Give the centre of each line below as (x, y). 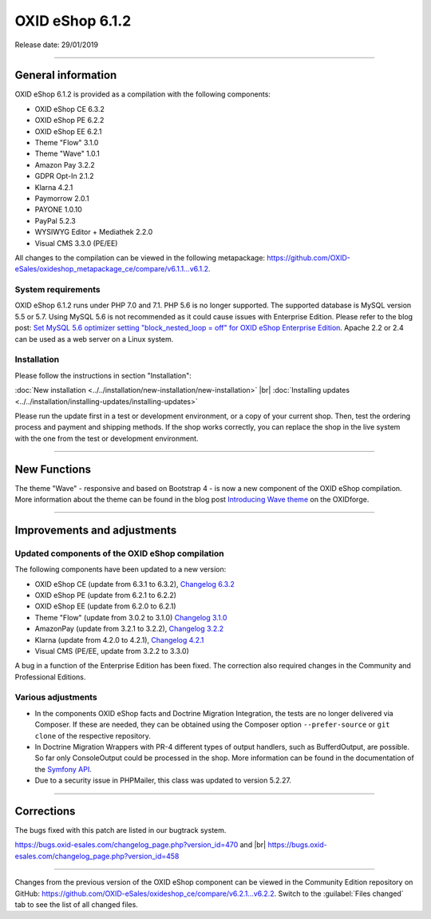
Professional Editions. (50, 677)
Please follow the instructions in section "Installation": (103, 375)
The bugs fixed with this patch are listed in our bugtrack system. (121, 830)
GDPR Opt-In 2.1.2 (65, 176)
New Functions (53, 469)
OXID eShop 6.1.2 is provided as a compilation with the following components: (143, 94)
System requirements (57, 290)
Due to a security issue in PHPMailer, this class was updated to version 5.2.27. (163, 780)
